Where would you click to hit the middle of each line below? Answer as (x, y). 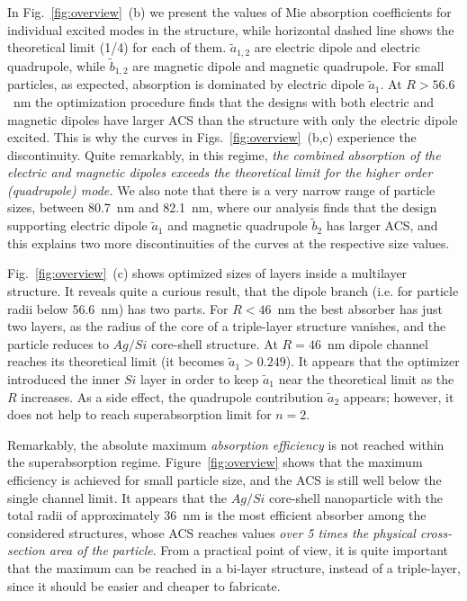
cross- (436, 532)
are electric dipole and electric (337, 47)
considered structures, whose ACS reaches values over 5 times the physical (211, 532)
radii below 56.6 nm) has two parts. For (118, 308)
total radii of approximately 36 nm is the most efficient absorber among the (217, 515)
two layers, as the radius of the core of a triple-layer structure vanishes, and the (227, 326)
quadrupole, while (56, 65)
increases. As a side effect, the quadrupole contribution (172, 396)
